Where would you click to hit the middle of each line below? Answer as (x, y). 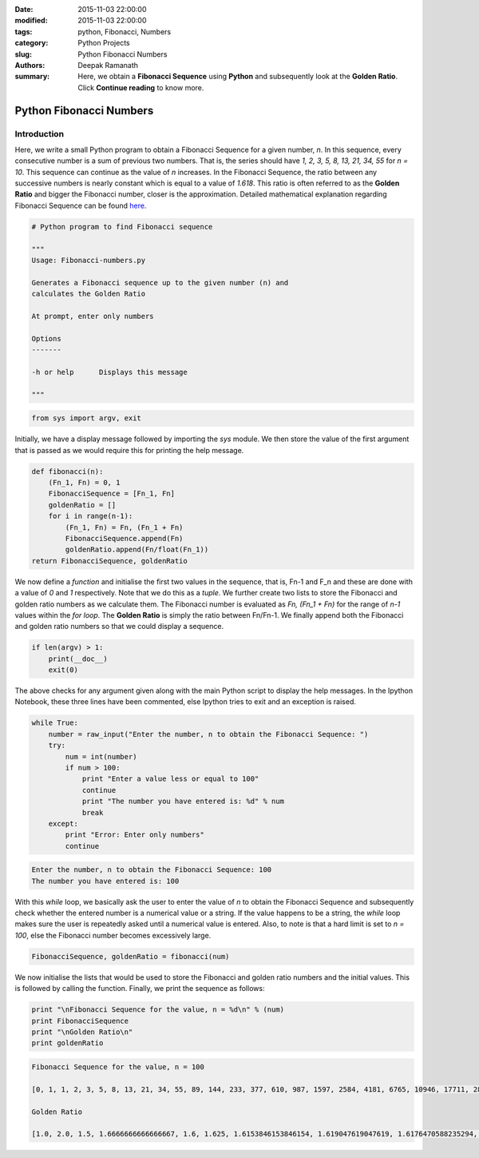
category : (32, 43)
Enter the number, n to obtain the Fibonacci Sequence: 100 (152, 870)
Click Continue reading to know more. (141, 87)
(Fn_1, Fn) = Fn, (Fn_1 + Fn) (124, 527)
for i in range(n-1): (91, 516)
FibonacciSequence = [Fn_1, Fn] (112, 494)
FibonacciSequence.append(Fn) (124, 538)
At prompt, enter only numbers (93, 316)
